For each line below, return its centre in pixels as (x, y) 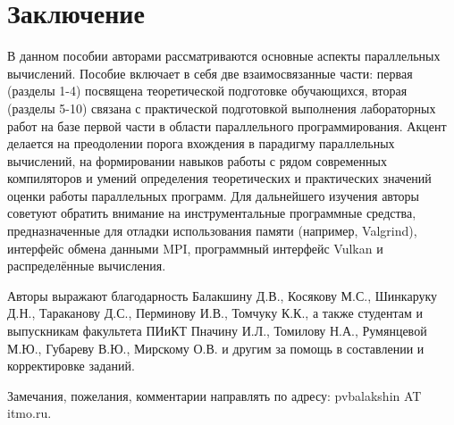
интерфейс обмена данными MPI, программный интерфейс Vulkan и (195, 248)
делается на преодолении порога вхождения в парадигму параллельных (201, 143)
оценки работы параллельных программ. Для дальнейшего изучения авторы (213, 195)
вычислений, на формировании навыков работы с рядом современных (197, 160)
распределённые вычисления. (87, 266)
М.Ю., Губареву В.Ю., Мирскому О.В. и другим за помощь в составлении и (216, 348)
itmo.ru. (29, 413)
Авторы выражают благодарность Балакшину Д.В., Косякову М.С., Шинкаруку (223, 295)
